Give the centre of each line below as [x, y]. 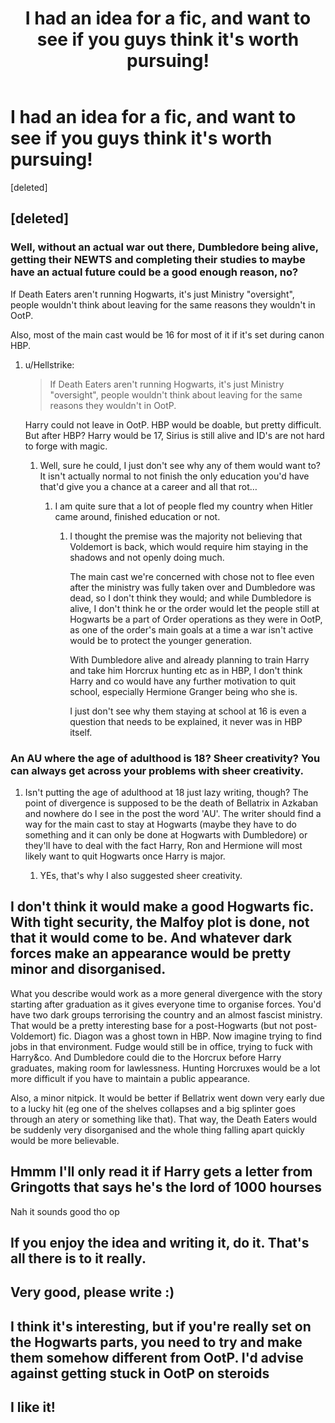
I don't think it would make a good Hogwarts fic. [162, 907]
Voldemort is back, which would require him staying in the [189, 546]
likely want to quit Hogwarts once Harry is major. [125, 856]
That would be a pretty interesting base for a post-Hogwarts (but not [151, 1025]
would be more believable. [65, 1140]
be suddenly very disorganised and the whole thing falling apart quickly [157, 1129]
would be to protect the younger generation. [160, 640]
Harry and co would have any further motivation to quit [182, 681]
